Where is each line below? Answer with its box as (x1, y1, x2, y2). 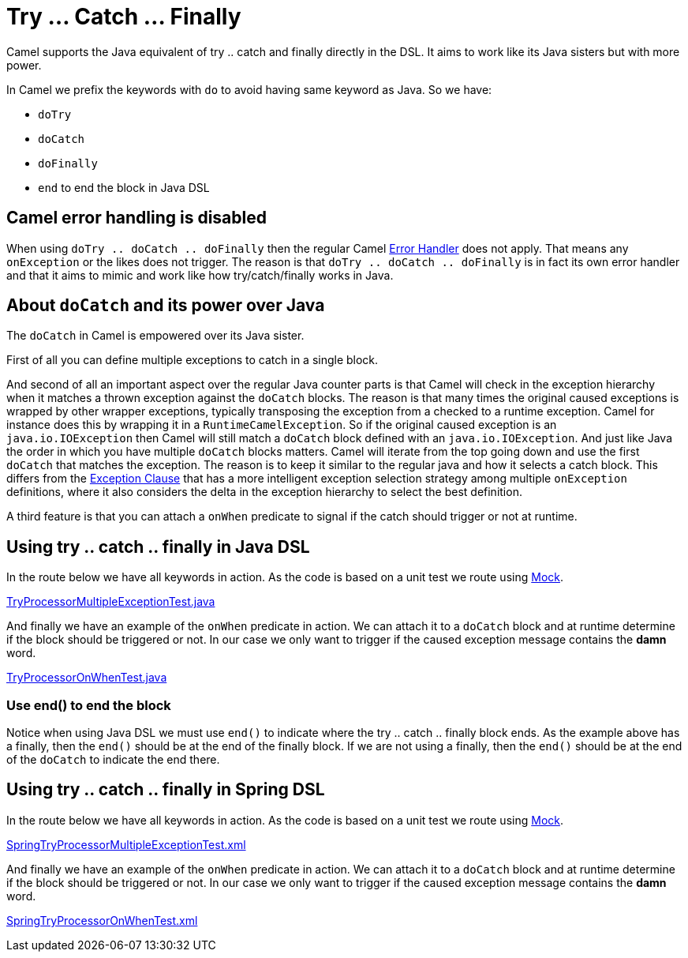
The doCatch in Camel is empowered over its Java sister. (6, 329, 305, 343)
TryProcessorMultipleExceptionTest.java (6, 595, 215, 609)
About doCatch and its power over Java (6, 295, 325, 316)
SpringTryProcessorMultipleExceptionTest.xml (6, 837, 246, 851)
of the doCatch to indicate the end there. (6, 753, 220, 767)
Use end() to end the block (6, 697, 171, 713)
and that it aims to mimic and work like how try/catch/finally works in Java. (6, 268, 394, 282)
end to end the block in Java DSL (38, 180, 210, 194)
